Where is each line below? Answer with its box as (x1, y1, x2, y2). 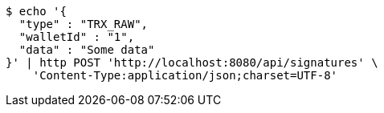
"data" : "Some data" (18, 43, 155, 56)
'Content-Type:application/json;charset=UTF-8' (32, 69, 338, 82)
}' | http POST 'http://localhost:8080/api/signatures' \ (6, 56, 378, 69)
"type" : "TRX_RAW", (18, 18, 149, 30)
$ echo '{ (6, 5, 67, 18)
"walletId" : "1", (18, 30, 135, 43)
